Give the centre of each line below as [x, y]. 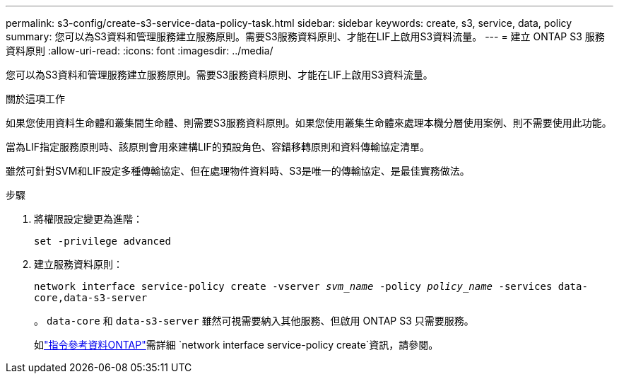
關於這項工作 [35, 99]
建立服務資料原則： [78, 264]
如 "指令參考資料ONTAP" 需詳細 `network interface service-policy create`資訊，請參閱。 [236, 345]
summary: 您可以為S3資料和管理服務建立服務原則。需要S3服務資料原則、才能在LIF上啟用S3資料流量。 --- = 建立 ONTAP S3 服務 [305, 36]
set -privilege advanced [102, 241]
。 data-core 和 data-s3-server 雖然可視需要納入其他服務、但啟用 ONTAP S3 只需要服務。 [254, 321]
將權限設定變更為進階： [88, 219]
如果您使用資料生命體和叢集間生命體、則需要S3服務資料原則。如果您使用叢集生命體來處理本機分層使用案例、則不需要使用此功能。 [309, 123]
